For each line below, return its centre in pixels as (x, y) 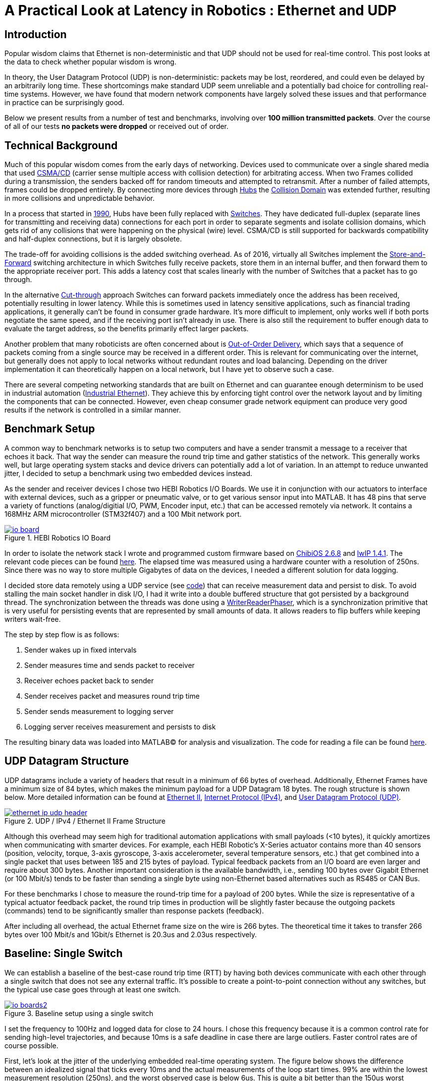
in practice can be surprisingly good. (64, 103)
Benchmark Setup (50, 429)
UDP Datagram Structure (67, 761)
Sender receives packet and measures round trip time (112, 696)
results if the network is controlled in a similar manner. (93, 410)
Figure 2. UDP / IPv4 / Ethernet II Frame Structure (85, 821)
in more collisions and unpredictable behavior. (80, 198)
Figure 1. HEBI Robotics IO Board (58, 538)
